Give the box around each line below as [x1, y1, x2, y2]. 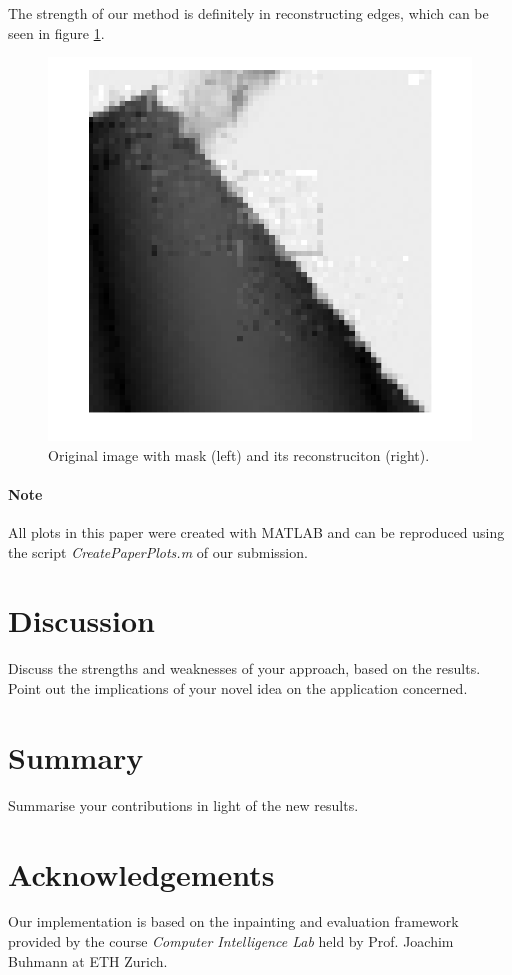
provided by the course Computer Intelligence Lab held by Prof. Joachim [8, 931, 454, 952]
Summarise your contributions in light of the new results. [8, 794, 359, 815]
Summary [8, 736, 144, 777]
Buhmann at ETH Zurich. [8, 950, 168, 971]
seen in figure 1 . [8, 22, 105, 43]
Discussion [8, 600, 155, 641]
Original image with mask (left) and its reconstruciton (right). [48, 444, 430, 465]
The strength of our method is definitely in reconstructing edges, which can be [8, 3, 489, 23]
